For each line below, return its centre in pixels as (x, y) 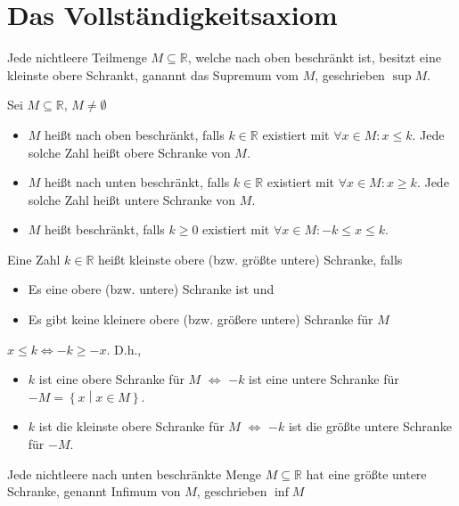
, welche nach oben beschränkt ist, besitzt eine (314, 57)
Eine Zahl (34, 259)
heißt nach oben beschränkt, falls (135, 134)
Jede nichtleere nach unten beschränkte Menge (134, 473)
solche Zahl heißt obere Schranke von (129, 152)
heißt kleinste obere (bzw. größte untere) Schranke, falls (250, 259)
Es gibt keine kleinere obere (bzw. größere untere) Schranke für (201, 319)
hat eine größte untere (366, 473)
